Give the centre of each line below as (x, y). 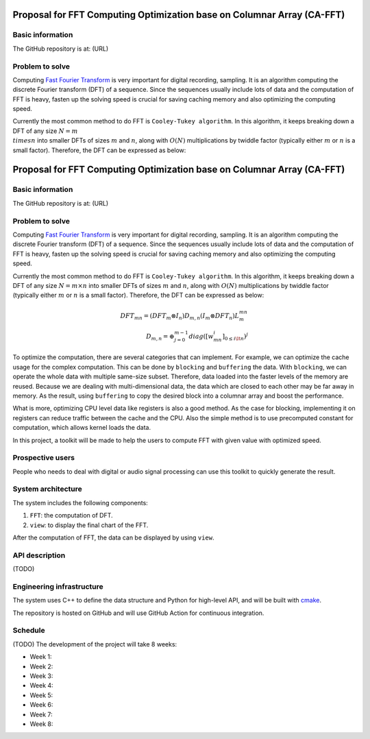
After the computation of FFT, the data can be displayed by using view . (113, 537)
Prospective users (44, 458)
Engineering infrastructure (58, 586)
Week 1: (41, 657)
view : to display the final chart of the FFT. (89, 525)
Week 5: (41, 695)
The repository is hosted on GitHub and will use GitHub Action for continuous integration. (138, 613)
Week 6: (41, 705)
